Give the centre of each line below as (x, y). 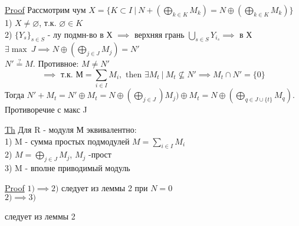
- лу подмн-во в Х (80, 34)
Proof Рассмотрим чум (45, 9)
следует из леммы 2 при (105, 187)
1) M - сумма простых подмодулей (67, 141)
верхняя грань (160, 34)
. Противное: (56, 63)
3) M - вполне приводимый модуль (68, 168)
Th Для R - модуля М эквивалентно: (71, 129)
